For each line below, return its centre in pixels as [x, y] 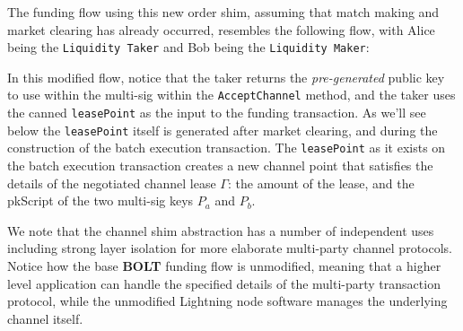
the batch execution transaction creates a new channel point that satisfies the [220, 165]
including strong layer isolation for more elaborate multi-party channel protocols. [230, 248]
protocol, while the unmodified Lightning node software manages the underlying [227, 301]
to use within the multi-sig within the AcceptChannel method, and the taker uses [231, 95]
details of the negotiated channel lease [112, 183]
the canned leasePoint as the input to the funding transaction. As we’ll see [217, 113]
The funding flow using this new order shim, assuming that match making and [223, 12]
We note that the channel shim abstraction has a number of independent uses [221, 230]
